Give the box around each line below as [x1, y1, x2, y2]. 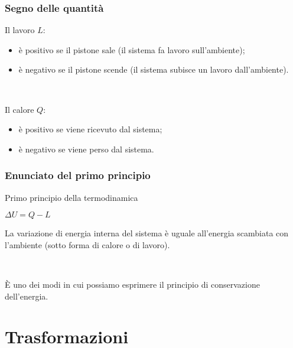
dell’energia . [5, 290, 48, 302]
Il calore [5, 103, 34, 115]
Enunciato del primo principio [5, 168, 151, 183]
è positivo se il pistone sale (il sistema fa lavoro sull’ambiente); [18, 43, 245, 56]
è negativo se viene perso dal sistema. [18, 142, 154, 155]
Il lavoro [5, 24, 35, 36]
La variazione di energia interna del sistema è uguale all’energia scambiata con [5, 227, 289, 239]
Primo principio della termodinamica [5, 191, 138, 203]
